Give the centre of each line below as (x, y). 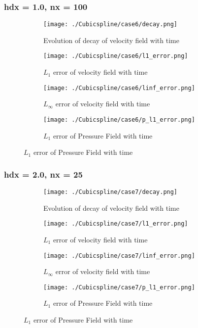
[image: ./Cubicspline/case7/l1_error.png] (116, 224)
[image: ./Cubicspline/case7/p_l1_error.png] (119, 287)
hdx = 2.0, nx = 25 (43, 174)
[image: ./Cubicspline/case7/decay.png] (111, 192)
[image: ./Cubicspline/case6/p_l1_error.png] (119, 119)
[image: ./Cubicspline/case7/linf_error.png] (119, 256)
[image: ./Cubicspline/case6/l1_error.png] (116, 56)
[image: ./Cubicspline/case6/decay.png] (111, 24)
